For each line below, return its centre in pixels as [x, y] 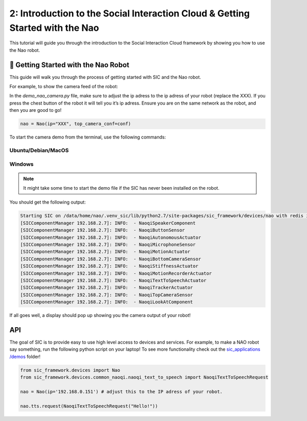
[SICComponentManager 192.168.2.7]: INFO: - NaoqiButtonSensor [103, 230]
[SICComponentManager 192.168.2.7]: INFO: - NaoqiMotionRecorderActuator [116, 273]
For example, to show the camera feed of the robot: [64, 87]
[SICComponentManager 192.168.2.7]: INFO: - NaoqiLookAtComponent [107, 302]
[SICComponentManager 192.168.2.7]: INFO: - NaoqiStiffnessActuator [109, 266]
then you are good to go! [36, 110]
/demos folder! [25, 356]
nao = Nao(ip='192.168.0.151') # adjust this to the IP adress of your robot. [121, 392]
